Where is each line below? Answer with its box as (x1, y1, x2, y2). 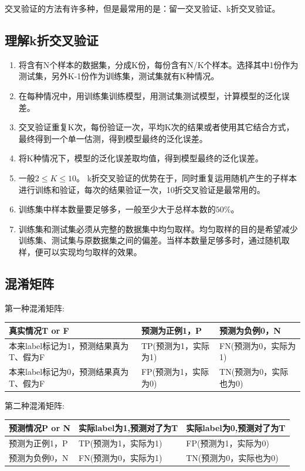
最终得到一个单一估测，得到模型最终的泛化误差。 (18, 132, 208, 144)
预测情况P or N (9, 421, 71, 433)
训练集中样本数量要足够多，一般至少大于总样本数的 (18, 203, 216, 215)
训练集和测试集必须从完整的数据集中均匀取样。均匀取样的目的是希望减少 (18, 222, 298, 235)
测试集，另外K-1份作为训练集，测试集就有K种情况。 (18, 70, 219, 82)
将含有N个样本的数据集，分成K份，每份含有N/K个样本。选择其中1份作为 (18, 58, 299, 70)
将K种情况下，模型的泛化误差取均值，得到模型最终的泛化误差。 (18, 152, 263, 164)
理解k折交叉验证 (5, 31, 99, 49)
